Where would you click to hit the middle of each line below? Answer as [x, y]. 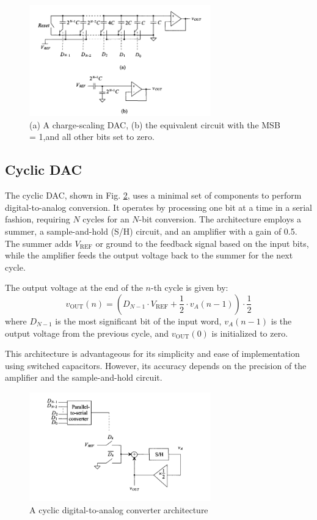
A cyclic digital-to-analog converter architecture [119, 509]
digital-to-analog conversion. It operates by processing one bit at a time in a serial [158, 207]
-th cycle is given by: [190, 287]
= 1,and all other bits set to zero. [92, 137]
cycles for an [106, 219]
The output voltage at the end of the [74, 287]
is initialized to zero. [250, 333]
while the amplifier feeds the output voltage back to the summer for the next [149, 255]
